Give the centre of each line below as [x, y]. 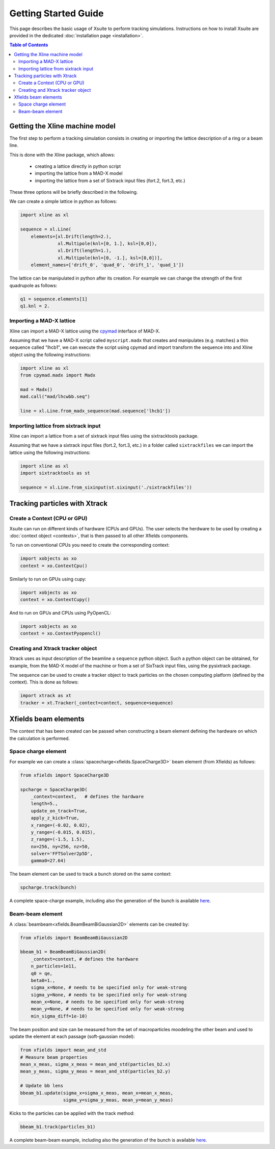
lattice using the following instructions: [50, 452]
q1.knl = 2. [35, 306]
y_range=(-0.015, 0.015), [63, 832]
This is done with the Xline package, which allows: [62, 155]
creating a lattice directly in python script [78, 166]
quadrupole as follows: [33, 285]
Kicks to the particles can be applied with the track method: [72, 1113]
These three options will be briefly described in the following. [74, 192]
